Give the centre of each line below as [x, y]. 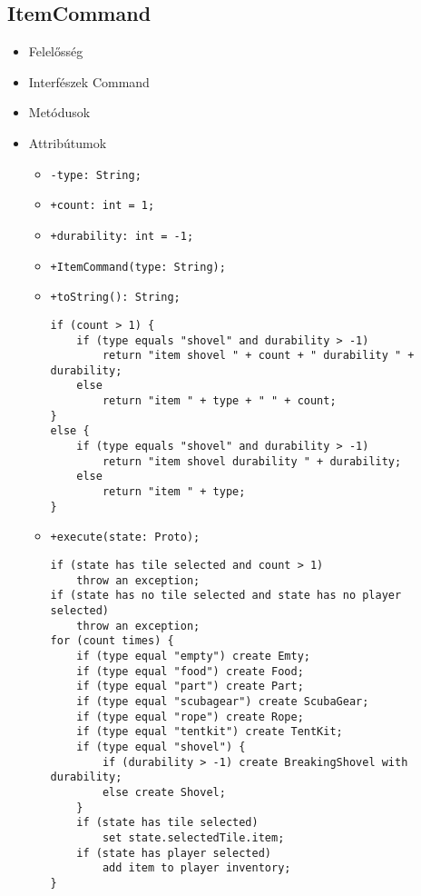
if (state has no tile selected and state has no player [226, 596]
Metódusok [59, 112]
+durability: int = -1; [122, 236]
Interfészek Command [89, 81]
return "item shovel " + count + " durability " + [258, 356]
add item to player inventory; [196, 868]
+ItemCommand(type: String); [138, 267]
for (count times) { [112, 641]
